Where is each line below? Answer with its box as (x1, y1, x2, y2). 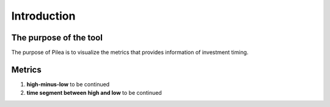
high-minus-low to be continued (26, 80, 110, 88)
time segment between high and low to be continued (26, 89, 162, 97)
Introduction (11, 9, 76, 23)
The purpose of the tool (11, 32, 103, 43)
